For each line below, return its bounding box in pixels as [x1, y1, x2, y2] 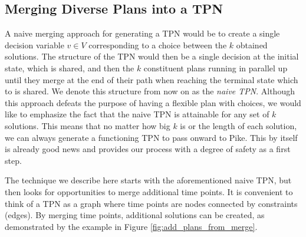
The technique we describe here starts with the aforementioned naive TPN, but [5, 174, 292, 186]
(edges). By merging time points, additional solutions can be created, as [5, 209, 265, 221]
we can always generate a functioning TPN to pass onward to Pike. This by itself [5, 131, 298, 143]
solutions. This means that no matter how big [5, 119, 170, 131]
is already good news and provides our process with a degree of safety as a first [5, 143, 291, 155]
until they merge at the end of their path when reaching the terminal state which [5, 73, 298, 85]
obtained [236, 38, 268, 51]
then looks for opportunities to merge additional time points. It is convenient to [5, 185, 293, 197]
